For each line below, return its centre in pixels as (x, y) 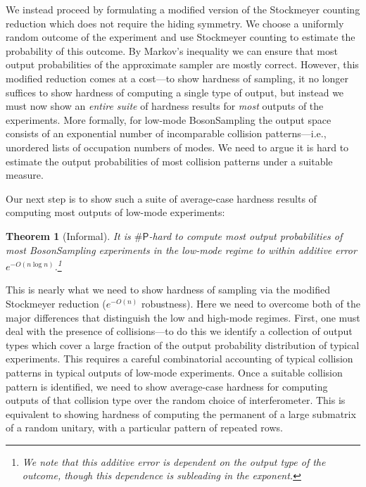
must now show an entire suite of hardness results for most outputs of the (165, 106)
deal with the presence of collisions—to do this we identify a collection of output (179, 331)
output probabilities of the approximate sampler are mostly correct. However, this (182, 64)
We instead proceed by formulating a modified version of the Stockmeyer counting (183, 9)
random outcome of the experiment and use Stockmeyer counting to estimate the (181, 37)
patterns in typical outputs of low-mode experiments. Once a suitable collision (174, 372)
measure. (25, 175)
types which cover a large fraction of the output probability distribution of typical (183, 344)
